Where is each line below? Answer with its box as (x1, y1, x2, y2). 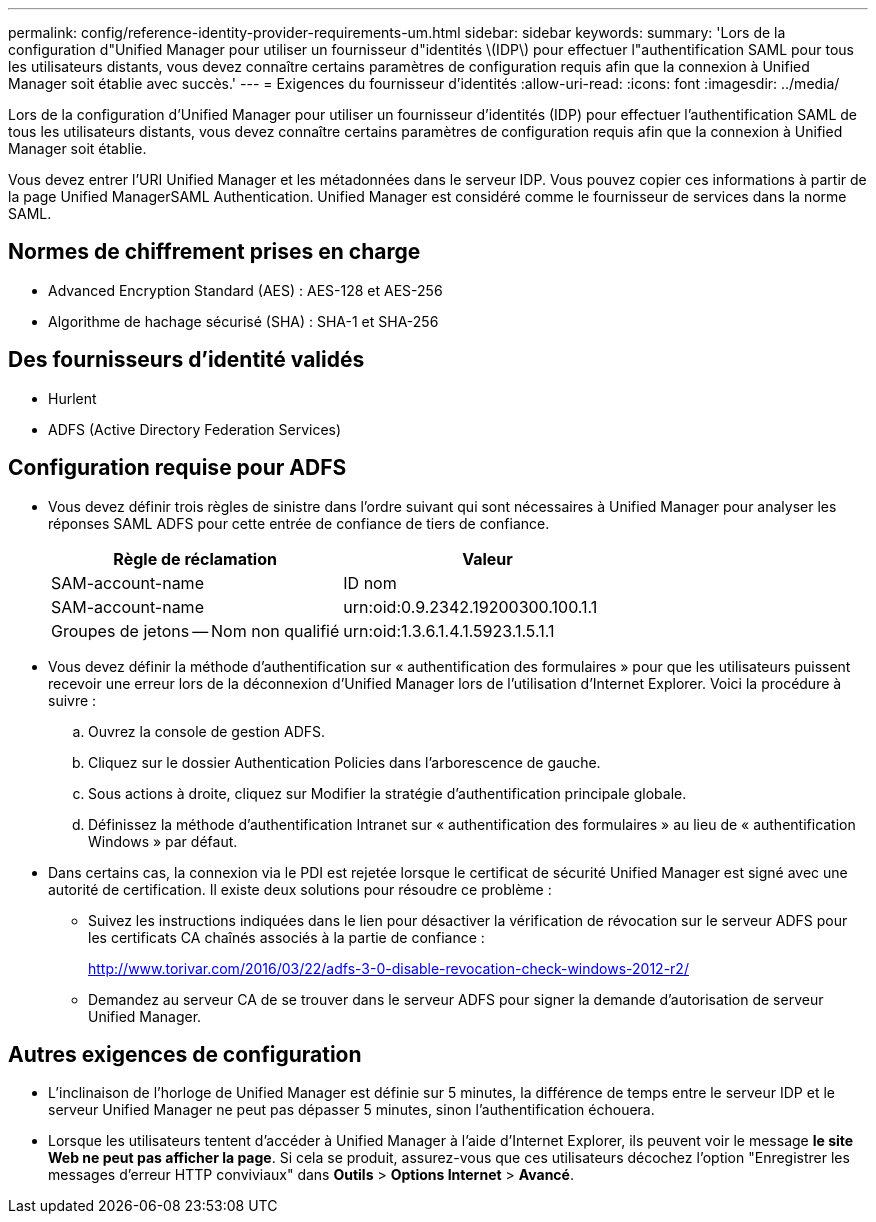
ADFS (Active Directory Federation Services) (48, 420, 342, 438)
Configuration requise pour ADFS (8, 455, 347, 481)
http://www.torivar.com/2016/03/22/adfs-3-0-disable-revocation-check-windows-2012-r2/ (88, 959, 689, 977)
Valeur (462, 548, 513, 569)
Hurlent (48, 389, 97, 407)
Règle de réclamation (113, 548, 277, 569)
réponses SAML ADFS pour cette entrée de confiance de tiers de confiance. (48, 514, 550, 532)
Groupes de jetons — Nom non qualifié (51, 620, 340, 641)
